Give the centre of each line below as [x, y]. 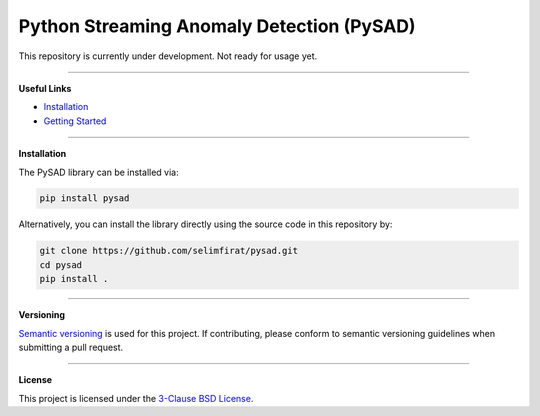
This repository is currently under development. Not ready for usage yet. [168, 56]
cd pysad [61, 264]
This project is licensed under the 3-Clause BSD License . [136, 398]
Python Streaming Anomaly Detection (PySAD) [217, 26]
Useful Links [45, 88]
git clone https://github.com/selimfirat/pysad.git [169, 251]
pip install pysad [84, 198]
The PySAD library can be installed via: [98, 172]
